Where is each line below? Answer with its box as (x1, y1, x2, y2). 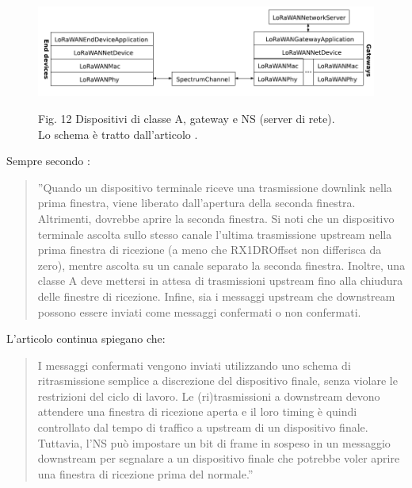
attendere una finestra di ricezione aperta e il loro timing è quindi (37, 403, 357, 420)
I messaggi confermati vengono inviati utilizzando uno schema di (37, 356, 351, 373)
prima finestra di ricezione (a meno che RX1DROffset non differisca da (37, 241, 382, 258)
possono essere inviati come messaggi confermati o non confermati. (37, 303, 361, 320)
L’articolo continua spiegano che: (6, 330, 166, 347)
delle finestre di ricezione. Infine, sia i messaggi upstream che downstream (37, 287, 395, 304)
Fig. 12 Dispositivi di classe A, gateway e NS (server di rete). (38, 110, 335, 126)
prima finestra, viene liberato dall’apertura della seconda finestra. (37, 194, 356, 211)
